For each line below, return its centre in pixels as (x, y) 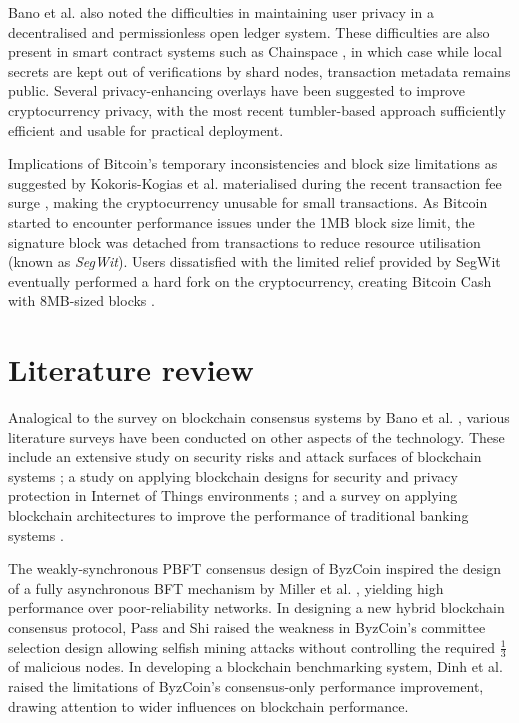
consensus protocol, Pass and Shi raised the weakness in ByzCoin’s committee (247, 626)
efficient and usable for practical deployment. (146, 129)
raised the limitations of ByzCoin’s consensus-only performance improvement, (246, 685)
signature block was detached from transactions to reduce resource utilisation (244, 241)
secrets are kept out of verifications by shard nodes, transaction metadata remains (259, 70)
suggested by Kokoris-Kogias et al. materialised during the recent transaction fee (255, 182)
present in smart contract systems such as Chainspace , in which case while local (255, 51)
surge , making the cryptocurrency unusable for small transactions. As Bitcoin (248, 202)
